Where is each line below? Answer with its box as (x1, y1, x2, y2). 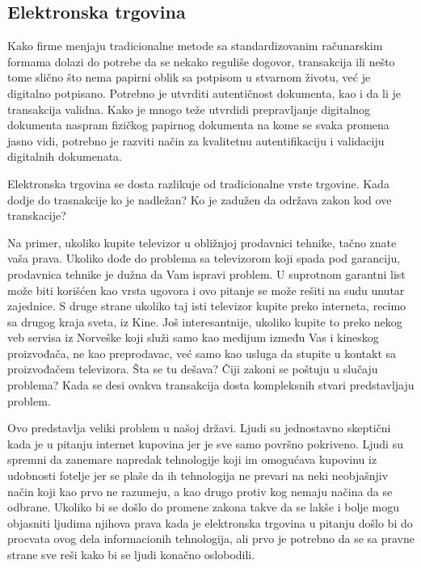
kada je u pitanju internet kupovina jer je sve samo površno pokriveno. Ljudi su (7, 435, 403, 452)
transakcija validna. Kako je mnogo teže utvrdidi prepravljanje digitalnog (7, 100, 371, 117)
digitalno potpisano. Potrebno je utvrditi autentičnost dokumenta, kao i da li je (7, 84, 402, 101)
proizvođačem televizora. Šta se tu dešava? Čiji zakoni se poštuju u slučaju (7, 360, 378, 377)
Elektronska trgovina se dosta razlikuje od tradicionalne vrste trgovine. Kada (7, 175, 389, 191)
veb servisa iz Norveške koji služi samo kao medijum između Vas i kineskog (7, 329, 379, 346)
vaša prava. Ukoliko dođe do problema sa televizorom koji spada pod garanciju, (7, 250, 401, 267)
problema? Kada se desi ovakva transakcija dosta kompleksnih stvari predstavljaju (7, 377, 415, 393)
